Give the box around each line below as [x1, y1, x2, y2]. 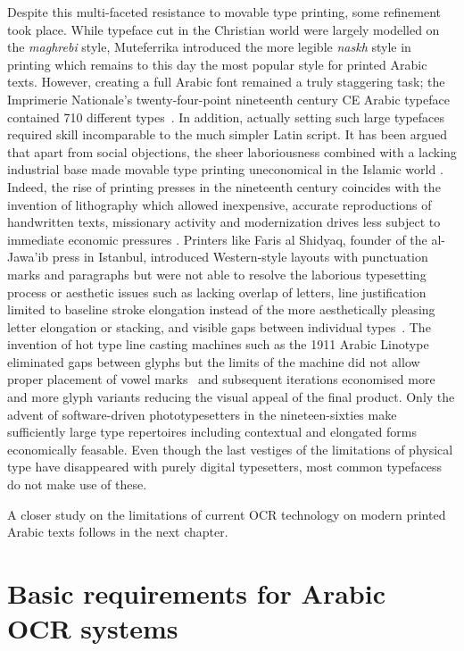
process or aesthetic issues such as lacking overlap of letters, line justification [7, 282, 427, 301]
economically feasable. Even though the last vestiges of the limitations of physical [7, 439, 453, 458]
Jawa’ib [7, 247, 49, 266]
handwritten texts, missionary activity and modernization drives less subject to [7, 213, 441, 231]
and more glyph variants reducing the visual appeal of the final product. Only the [7, 388, 455, 406]
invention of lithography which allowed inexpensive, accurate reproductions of [7, 195, 432, 213]
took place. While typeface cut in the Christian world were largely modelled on [7, 20, 440, 38]
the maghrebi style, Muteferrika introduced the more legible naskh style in [7, 38, 411, 56]
